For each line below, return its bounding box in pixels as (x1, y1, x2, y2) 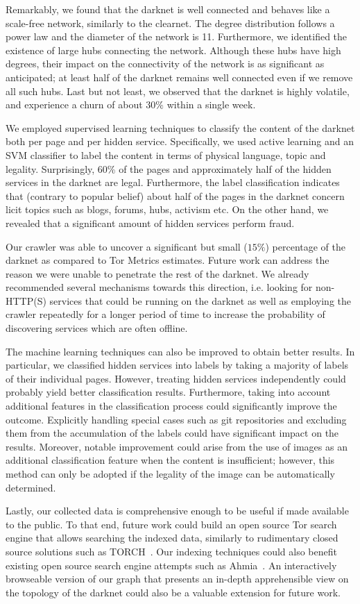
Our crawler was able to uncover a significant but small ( (6, 239, 248, 253)
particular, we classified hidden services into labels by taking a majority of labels (6, 358, 349, 372)
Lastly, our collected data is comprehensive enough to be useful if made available (6, 503, 349, 518)
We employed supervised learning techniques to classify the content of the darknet (6, 120, 355, 135)
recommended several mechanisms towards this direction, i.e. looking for (6, 280, 313, 294)
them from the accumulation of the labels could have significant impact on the (6, 426, 339, 440)
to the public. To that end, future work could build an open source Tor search (6, 517, 337, 531)
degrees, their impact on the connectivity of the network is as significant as (6, 56, 325, 71)
